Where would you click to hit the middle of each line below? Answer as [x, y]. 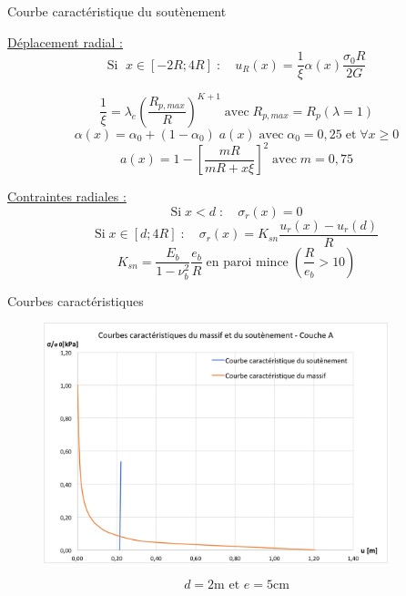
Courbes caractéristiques [76, 300]
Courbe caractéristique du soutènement [117, 11]
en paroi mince [247, 262]
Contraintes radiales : [67, 196]
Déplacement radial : [66, 41]
